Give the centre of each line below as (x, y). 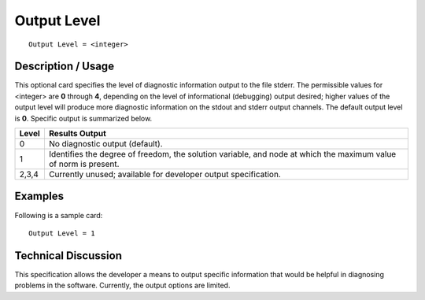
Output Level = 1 (62, 233)
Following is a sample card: (59, 215)
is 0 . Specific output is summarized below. (83, 118)
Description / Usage (64, 67)
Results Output (77, 134)
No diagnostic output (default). (105, 144)
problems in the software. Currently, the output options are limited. (122, 285)
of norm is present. (84, 164)
